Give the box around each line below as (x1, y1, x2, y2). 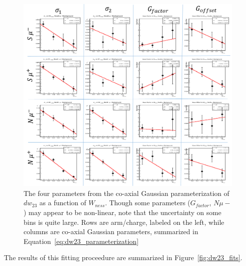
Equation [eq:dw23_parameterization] (24, 236, 139, 246)
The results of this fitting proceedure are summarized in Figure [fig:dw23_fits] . (4, 252, 243, 263)
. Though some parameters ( (105, 197, 191, 208)
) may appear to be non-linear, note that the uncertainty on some (24, 207, 221, 218)
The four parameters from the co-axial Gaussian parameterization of (24, 188, 230, 198)
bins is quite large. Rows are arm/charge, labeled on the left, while (24, 217, 224, 227)
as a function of (39, 197, 86, 208)
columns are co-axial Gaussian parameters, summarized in (24, 226, 198, 237)
